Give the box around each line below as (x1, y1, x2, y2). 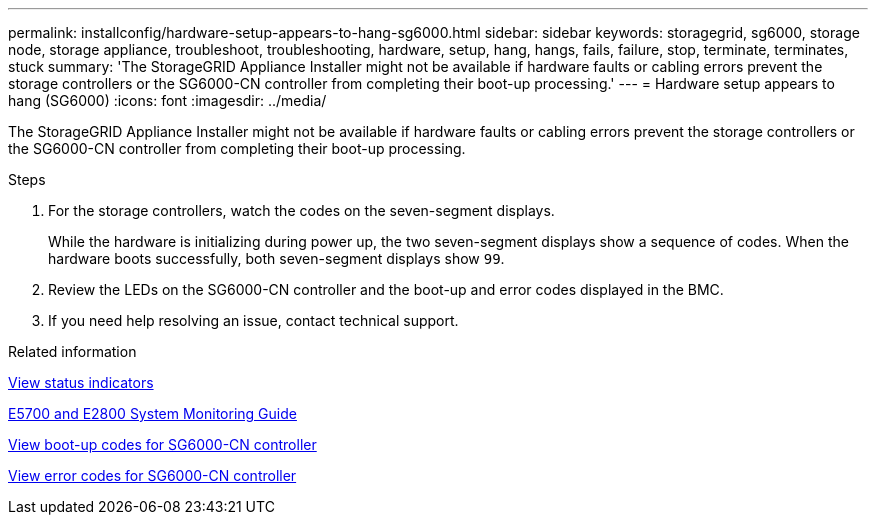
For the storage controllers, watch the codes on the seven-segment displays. (48, 202, 555, 219)
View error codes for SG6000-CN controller (8, 467, 297, 484)
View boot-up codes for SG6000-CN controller (8, 436, 317, 453)
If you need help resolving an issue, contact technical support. (48, 312, 459, 329)
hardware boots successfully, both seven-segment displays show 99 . (48, 250, 505, 267)
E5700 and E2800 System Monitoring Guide (8, 405, 297, 422)
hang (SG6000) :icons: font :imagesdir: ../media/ (8, 92, 327, 109)
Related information (8, 343, 137, 360)
